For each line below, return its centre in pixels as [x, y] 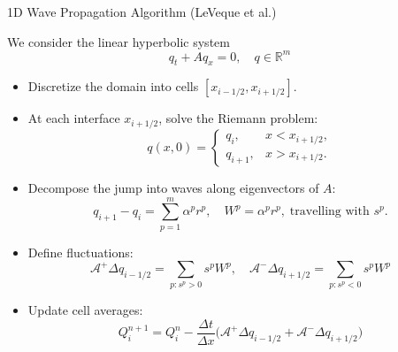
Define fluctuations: [80, 252]
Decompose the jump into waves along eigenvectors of [173, 187]
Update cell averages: [85, 310]
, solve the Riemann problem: [238, 118]
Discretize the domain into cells [113, 86]
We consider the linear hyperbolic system [119, 41]
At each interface [74, 118]
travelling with [329, 212]
